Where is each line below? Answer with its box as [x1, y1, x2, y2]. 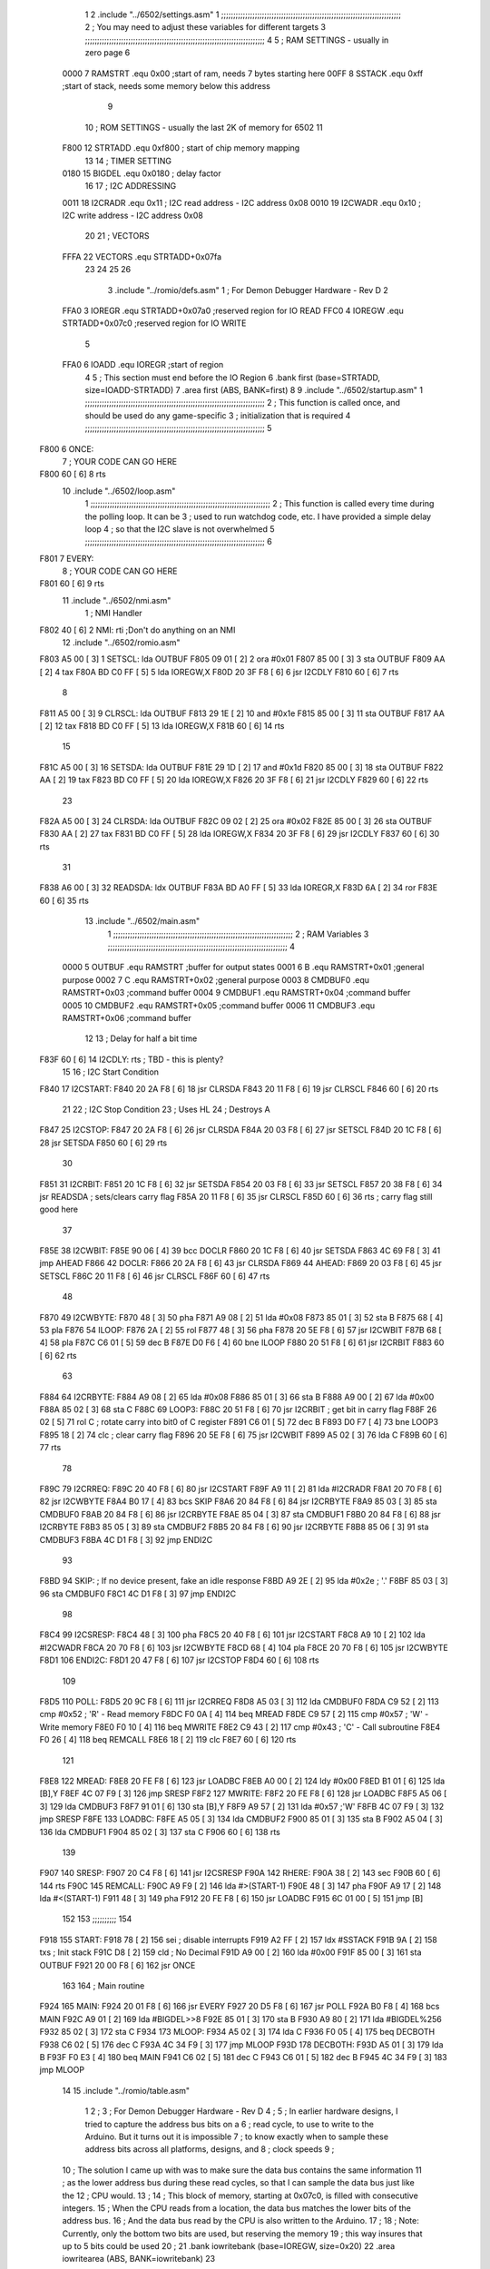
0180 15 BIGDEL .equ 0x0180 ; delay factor [62, 168, 221, 179]
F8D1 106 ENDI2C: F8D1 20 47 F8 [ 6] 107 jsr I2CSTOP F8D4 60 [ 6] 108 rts [39, 1655, 319, 1665]
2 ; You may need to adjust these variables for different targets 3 [84, 22, 327, 33]
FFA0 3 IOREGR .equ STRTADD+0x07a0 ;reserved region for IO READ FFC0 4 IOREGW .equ [62, 305, 404, 317]
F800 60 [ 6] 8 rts [39, 468, 106, 480]
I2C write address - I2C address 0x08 [62, 210, 203, 221]
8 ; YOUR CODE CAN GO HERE [62, 565, 178, 576]
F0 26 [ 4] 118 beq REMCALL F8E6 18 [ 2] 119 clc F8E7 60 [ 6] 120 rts [39, 1734, 297, 1745]
